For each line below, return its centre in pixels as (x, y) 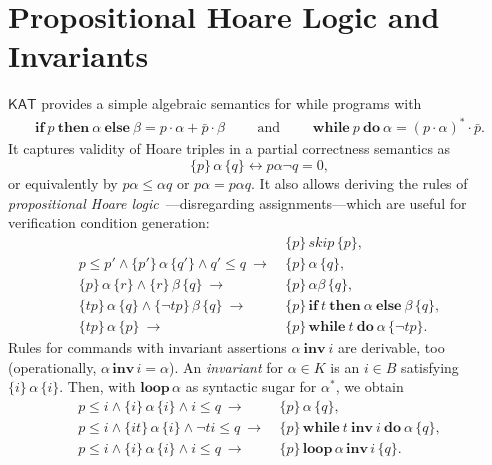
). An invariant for (226, 366)
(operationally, (52, 366)
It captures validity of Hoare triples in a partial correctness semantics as (229, 148)
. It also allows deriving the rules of (359, 183)
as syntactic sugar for (251, 386)
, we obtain (369, 386)
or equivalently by (63, 183)
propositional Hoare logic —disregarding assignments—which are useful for (237, 202)
